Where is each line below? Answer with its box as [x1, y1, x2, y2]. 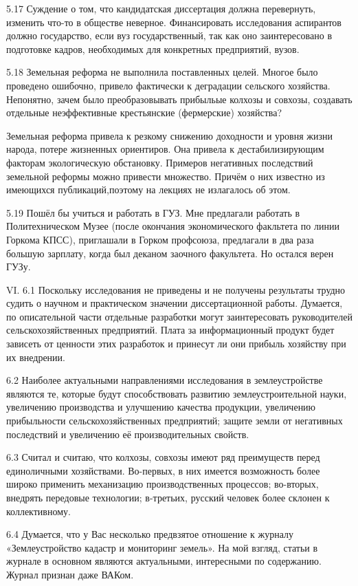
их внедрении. [6, 349, 65, 364]
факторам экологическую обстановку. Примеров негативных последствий [6, 155, 313, 169]
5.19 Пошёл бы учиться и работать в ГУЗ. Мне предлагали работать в [6, 205, 300, 219]
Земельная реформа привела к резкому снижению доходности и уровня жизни [6, 128, 333, 142]
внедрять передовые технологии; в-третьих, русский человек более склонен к [6, 490, 330, 504]
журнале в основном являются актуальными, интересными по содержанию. [6, 554, 322, 568]
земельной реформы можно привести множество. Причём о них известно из [6, 169, 325, 183]
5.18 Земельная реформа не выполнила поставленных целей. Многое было [6, 65, 318, 79]
